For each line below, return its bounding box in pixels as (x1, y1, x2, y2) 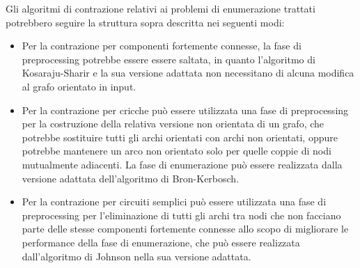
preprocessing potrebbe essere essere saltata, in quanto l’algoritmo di (22, 52, 315, 66)
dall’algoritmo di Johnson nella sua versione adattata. (22, 249, 251, 263)
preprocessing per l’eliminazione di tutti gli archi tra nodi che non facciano (22, 207, 341, 222)
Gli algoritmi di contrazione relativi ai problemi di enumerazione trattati (6, 1, 315, 15)
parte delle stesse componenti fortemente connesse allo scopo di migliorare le (22, 221, 349, 236)
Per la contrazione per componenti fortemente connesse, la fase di (22, 38, 302, 53)
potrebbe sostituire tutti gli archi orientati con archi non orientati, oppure (22, 129, 338, 144)
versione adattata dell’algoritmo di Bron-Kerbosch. (22, 171, 240, 185)
